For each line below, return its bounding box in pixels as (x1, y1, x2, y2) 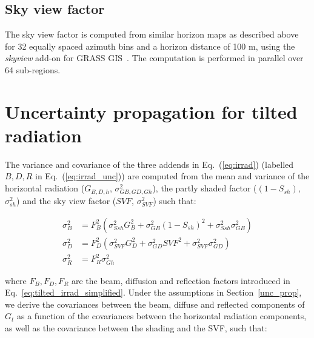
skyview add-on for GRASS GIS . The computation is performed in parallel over (5, 51, 304, 64)
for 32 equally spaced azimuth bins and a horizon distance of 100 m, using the (5, 39, 295, 52)
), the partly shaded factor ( (152, 182, 257, 194)
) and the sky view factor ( (16, 194, 116, 207)
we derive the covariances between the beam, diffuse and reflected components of (5, 297, 305, 310)
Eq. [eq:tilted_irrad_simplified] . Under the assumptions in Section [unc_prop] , (5, 286, 302, 299)
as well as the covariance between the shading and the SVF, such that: (5, 321, 267, 334)
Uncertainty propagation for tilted (5, 99, 298, 124)
